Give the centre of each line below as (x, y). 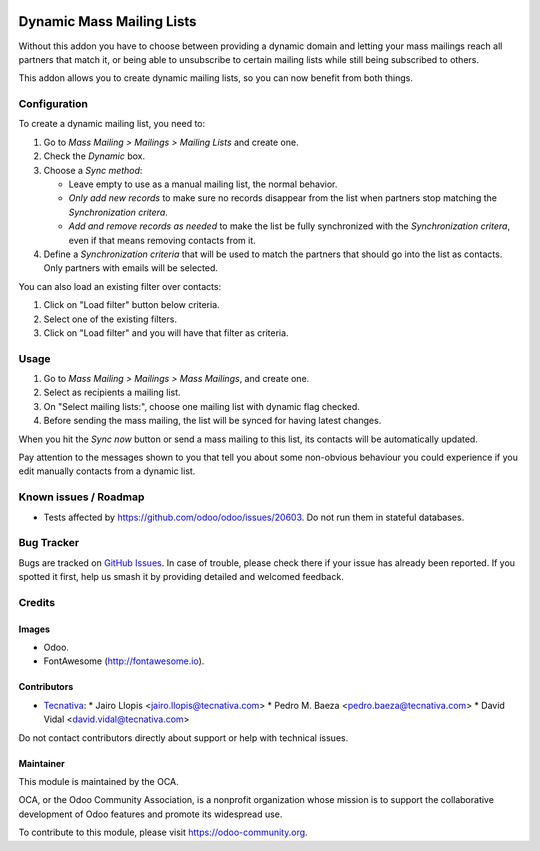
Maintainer (41, 763)
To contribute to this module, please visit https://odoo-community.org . (163, 832)
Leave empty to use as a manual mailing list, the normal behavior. (203, 184)
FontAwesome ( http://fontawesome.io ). (124, 661)
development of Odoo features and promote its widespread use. (150, 814)
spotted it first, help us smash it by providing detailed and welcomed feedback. (181, 577)
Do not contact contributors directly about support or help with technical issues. (183, 737)
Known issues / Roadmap (81, 497)
